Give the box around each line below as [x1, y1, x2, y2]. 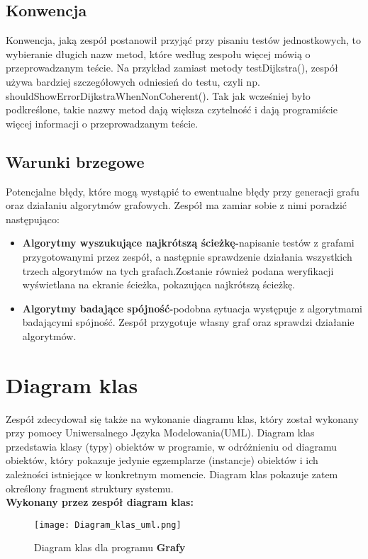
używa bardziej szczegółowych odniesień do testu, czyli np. [6, 74, 260, 89]
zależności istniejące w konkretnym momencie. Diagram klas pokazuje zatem [6, 467, 338, 481]
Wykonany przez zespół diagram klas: [6, 495, 194, 509]
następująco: [6, 211, 60, 226]
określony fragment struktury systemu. [6, 480, 174, 495]
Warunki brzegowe [6, 150, 145, 172]
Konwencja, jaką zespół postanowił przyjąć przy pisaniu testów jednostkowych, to [6, 33, 362, 47]
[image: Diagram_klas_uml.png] [34, 519, 182, 530]
